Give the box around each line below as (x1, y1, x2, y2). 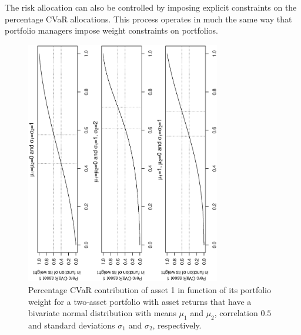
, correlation (214, 307, 258, 319)
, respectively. (152, 319, 202, 331)
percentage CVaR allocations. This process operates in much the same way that (5, 12, 292, 25)
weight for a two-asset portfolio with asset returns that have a (28, 295, 252, 307)
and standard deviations (28, 319, 115, 331)
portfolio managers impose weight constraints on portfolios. (5, 24, 219, 37)
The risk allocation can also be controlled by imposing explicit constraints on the (5, 1, 297, 13)
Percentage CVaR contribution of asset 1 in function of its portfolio (28, 284, 271, 296)
